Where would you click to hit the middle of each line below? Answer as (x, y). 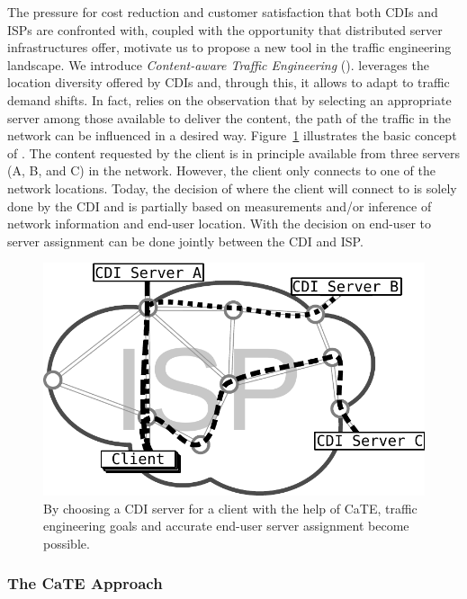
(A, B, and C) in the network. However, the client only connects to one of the (221, 170)
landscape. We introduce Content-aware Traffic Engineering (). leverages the (218, 64)
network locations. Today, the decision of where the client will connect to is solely (232, 188)
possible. (67, 543)
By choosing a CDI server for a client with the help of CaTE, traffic (230, 508)
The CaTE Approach (85, 583)
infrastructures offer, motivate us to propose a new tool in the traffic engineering (229, 47)
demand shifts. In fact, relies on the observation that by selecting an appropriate (229, 99)
